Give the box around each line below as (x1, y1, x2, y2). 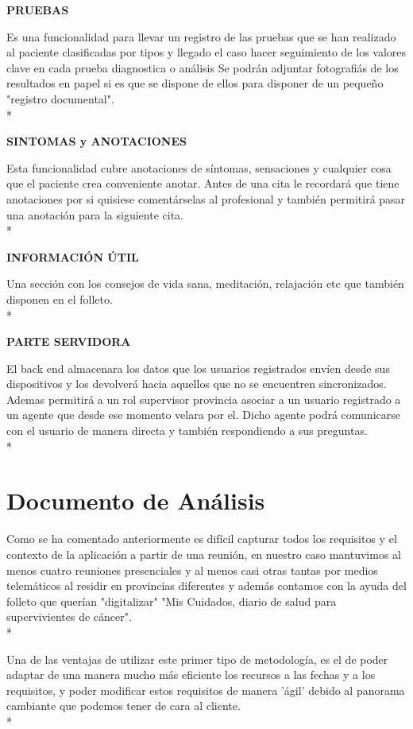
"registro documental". (6, 90, 114, 107)
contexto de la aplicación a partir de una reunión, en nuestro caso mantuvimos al (6, 545, 401, 562)
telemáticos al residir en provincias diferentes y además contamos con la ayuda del (6, 577, 407, 594)
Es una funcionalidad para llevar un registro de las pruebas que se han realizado (6, 28, 396, 45)
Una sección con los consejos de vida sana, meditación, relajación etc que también (6, 275, 404, 292)
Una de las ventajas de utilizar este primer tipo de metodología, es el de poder (6, 650, 388, 667)
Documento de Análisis (6, 484, 265, 517)
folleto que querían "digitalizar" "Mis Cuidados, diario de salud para (6, 592, 337, 609)
